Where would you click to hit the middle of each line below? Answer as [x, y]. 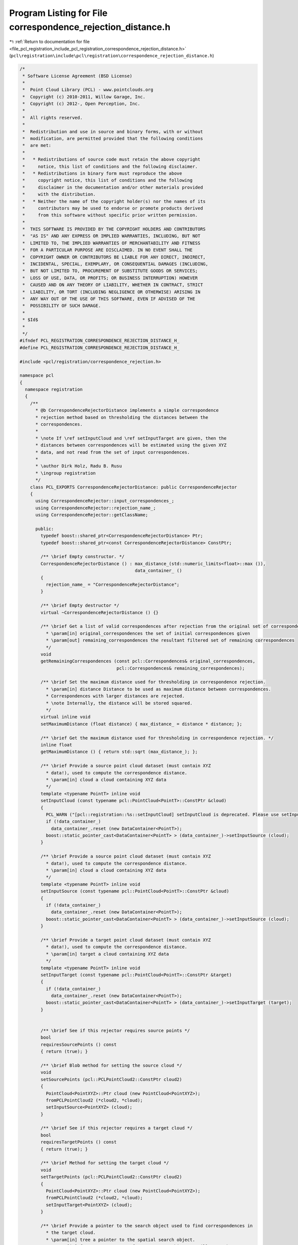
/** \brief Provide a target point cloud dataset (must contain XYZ [126, 940]
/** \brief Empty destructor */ [80, 606]
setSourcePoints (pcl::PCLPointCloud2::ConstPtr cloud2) [111, 1079]
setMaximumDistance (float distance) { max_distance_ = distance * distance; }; [142, 724]
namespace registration [54, 389]
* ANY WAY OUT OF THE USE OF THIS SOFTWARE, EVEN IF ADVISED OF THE [109, 299]
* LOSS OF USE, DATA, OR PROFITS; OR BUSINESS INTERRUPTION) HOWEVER [110, 278]
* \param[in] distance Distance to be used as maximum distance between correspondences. [158, 689]
